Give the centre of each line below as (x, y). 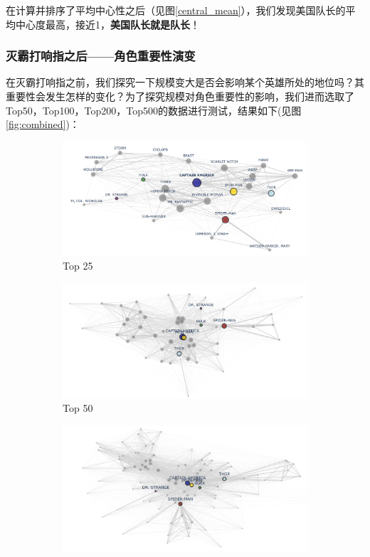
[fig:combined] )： (43, 124)
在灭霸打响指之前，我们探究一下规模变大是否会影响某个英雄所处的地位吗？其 (185, 82)
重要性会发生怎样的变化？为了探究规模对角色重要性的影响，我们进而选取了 (180, 96)
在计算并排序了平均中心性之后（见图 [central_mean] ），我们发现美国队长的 (176, 10)
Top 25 (78, 265)
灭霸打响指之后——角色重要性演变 (101, 56)
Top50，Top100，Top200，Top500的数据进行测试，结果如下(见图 (154, 110)
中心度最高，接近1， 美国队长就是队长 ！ (107, 24)
